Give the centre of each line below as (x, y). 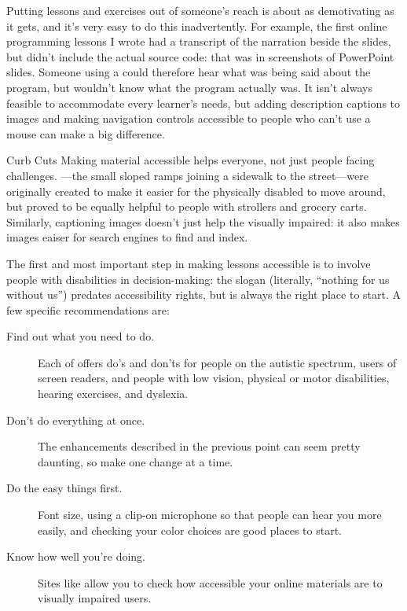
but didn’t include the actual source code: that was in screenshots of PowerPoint (200, 56)
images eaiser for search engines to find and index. (127, 237)
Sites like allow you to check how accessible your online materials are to (210, 582)
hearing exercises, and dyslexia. (113, 394)
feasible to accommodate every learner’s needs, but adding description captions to (203, 103)
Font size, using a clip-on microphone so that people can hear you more (210, 515)
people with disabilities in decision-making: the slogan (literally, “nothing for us (198, 279)
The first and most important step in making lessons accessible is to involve (189, 263)
